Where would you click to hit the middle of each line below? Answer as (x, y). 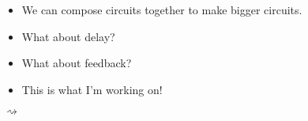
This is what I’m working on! (92, 89)
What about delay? (68, 36)
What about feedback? (77, 63)
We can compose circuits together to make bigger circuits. (162, 9)
